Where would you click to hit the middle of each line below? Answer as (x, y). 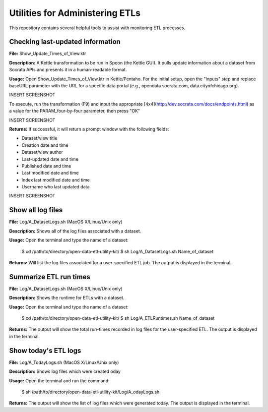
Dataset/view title (39, 138)
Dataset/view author (42, 152)
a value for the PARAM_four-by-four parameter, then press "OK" (75, 111)
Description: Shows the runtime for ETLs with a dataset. (67, 298)
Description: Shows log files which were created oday (65, 371)
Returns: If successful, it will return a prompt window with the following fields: (89, 129)
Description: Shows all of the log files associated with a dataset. (75, 231)
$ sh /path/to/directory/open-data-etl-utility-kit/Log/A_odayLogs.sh (91, 392)
